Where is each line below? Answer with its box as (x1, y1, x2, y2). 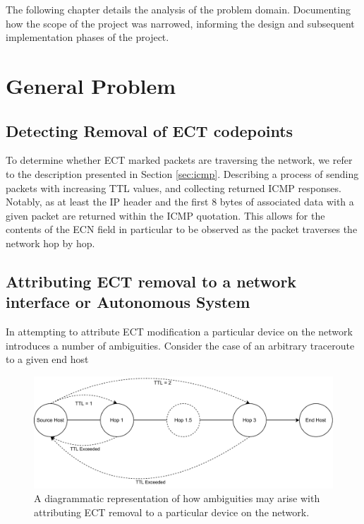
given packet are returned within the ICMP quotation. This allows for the (6, 208, 325, 222)
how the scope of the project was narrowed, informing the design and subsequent (6, 16, 355, 30)
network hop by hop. (6, 235, 95, 250)
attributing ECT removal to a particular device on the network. (34, 505, 310, 520)
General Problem (6, 71, 176, 100)
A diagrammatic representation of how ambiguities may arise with (34, 491, 320, 506)
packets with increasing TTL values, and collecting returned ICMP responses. (6, 180, 341, 195)
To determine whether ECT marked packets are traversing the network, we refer (6, 153, 353, 167)
